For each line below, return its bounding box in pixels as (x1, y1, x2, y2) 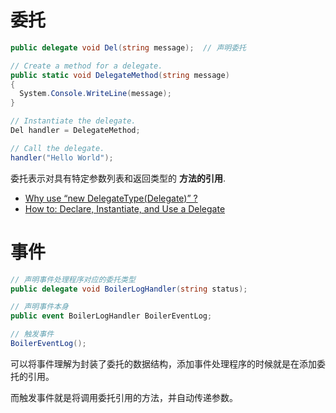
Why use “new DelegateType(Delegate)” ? (24, 192, 198, 204)
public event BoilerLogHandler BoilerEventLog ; (10, 311, 213, 321)
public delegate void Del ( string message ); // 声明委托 (10, 42, 247, 53)
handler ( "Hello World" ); (10, 152, 114, 163)
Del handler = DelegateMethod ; (10, 126, 141, 136)
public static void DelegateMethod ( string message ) (10, 70, 230, 80)
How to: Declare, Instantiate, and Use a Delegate (24, 202, 226, 215)
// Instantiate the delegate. (10, 116, 137, 126)
